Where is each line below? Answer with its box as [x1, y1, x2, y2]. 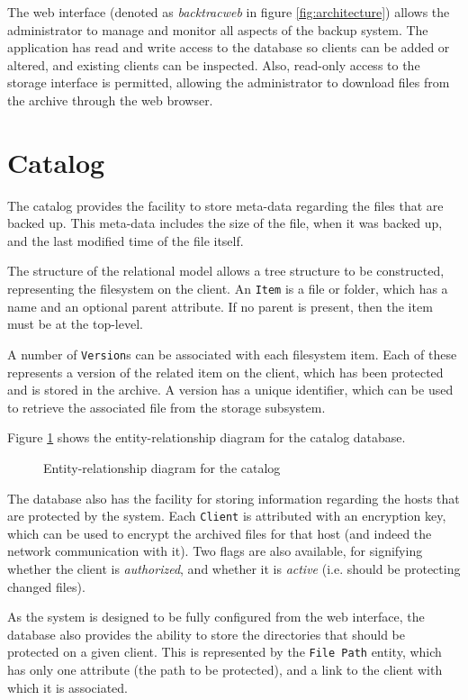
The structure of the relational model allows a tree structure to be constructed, [7, 261, 445, 280]
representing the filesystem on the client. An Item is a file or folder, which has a [7, 279, 448, 298]
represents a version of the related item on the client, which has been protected [7, 362, 444, 381]
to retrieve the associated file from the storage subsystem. [7, 397, 326, 416]
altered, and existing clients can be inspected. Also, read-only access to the [7, 55, 420, 74]
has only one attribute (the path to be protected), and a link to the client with [7, 660, 443, 678]
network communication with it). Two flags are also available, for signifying [7, 541, 423, 560]
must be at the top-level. [7, 314, 143, 333]
